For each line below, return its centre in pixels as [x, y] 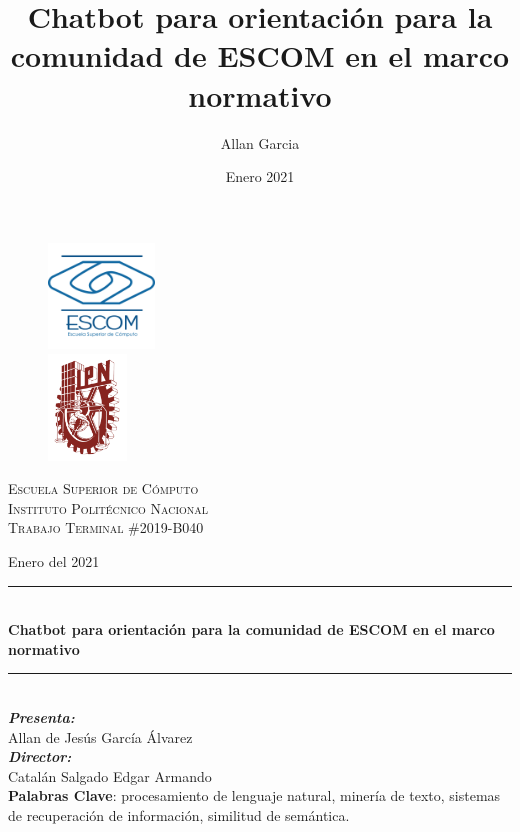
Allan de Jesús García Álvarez [100, 736]
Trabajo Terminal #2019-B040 [106, 527]
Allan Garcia [260, 142]
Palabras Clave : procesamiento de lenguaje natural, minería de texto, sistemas [254, 795]
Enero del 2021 [54, 560]
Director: [40, 756]
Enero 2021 [260, 176]
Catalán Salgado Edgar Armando [110, 775]
